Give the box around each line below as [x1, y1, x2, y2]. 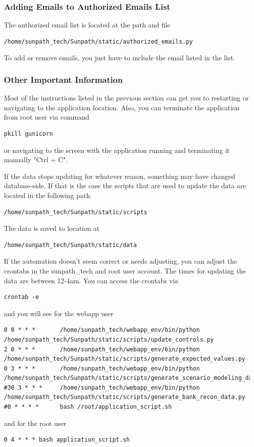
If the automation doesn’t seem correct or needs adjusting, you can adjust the [4, 256, 237, 266]
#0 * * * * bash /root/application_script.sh [4, 403, 172, 411]
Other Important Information [4, 73, 123, 85]
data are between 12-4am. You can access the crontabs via [4, 275, 178, 285]
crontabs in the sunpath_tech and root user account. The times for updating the [4, 265, 246, 275]
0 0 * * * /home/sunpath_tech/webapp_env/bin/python [4, 326, 200, 334]
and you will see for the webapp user [4, 308, 114, 318]
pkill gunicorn [4, 130, 53, 137]
